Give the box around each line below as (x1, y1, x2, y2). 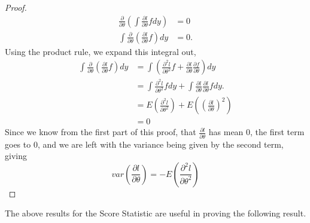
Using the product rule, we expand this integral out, (5, 45, 196, 57)
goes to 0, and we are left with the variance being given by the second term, (5, 138, 284, 150)
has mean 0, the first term (208, 126, 305, 138)
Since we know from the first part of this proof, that (5, 126, 196, 138)
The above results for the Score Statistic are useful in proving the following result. (5, 207, 306, 219)
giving (5, 149, 27, 162)
